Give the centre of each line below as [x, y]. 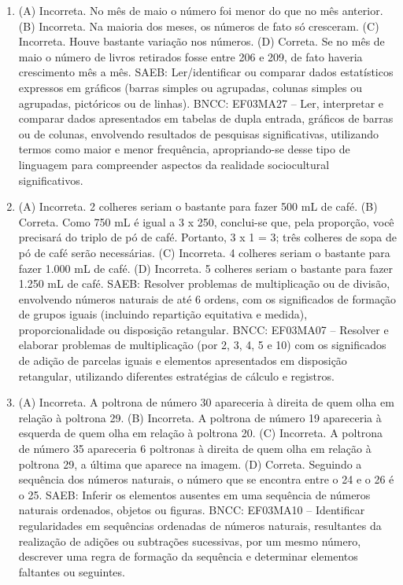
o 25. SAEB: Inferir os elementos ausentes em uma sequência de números [194, 494]
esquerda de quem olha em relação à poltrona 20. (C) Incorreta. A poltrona [201, 433]
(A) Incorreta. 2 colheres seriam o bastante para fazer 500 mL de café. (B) [198, 206]
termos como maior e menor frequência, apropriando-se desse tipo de [184, 149]
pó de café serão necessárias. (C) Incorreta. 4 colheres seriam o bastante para [204, 252]
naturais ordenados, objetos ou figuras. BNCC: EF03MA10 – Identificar [192, 510]
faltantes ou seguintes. [72, 571]
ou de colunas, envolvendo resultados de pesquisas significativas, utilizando [199, 133]
